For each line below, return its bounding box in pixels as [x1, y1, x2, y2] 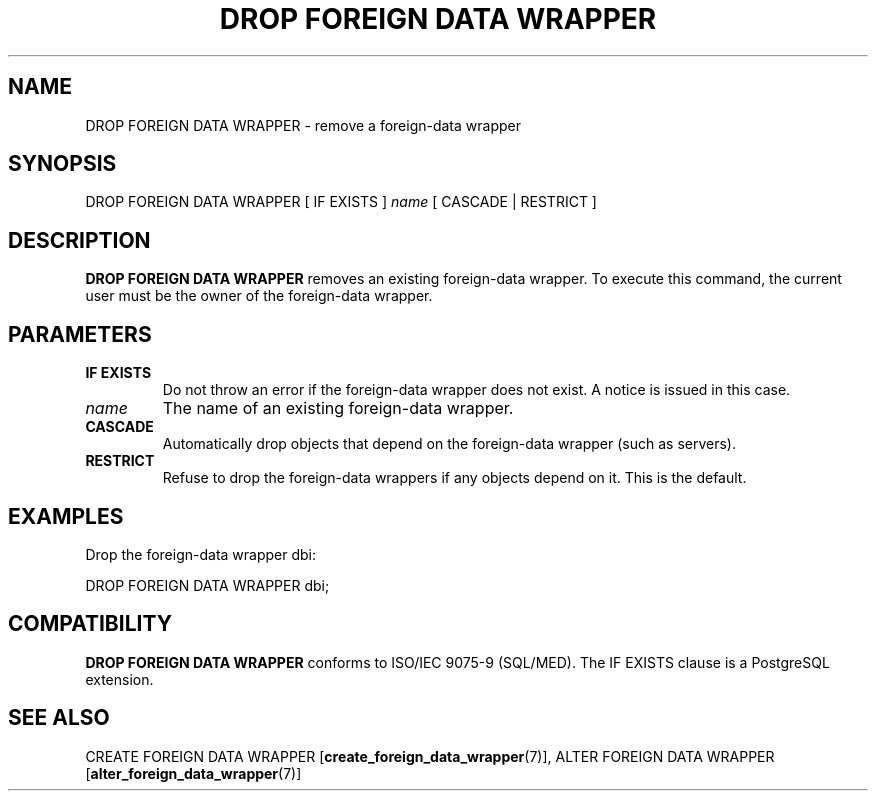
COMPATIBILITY [8, 611, 172, 637]
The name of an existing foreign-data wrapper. [162, 398, 514, 419]
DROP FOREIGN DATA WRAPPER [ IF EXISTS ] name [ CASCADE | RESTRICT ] [85, 193, 597, 211]
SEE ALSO [8, 705, 110, 731]
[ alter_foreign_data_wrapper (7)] [85, 764, 302, 782]
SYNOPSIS [8, 151, 117, 177]
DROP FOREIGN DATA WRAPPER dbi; [85, 576, 330, 594]
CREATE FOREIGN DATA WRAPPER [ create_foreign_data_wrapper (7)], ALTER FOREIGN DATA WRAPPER [85, 747, 775, 765]
